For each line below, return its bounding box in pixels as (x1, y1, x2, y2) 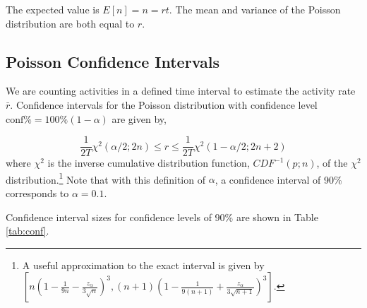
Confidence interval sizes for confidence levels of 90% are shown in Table (6, 209, 318, 224)
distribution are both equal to (6, 16, 135, 30)
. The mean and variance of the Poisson (169, 2, 341, 16)
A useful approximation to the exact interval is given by (22, 257, 265, 272)
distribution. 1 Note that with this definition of (6, 170, 205, 186)
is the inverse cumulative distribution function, (47, 155, 250, 170)
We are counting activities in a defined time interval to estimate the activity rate (6, 83, 356, 98)
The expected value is (6, 2, 100, 16)
